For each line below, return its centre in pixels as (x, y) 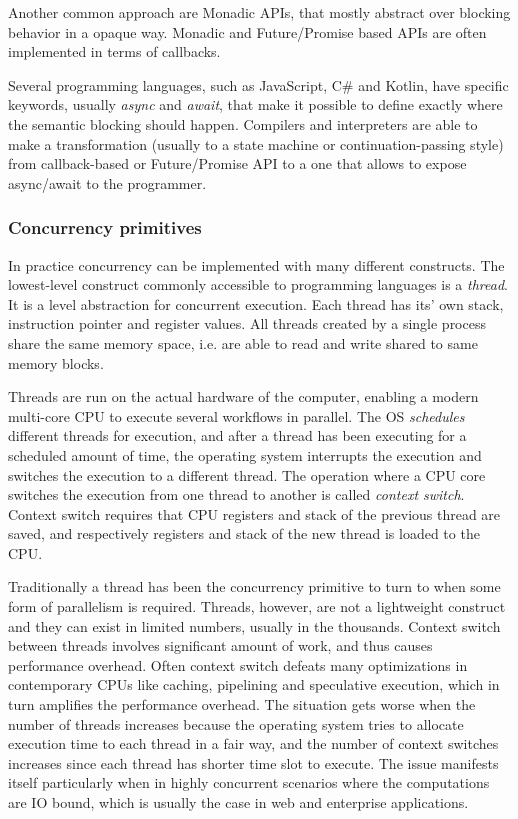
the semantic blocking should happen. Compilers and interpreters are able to (243, 123)
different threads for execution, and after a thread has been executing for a (237, 435)
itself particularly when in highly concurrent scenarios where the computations (249, 782)
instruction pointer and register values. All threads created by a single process (247, 323)
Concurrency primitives (105, 227)
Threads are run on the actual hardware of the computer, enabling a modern (243, 396)
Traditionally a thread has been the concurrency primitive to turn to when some (254, 586)
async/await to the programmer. (107, 182)
